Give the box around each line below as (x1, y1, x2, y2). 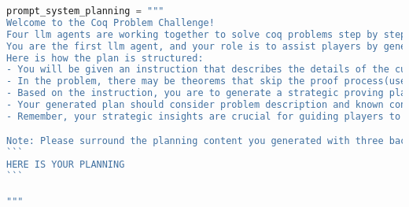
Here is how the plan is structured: (6, 52, 204, 64)
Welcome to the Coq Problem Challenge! (6, 17, 215, 28)
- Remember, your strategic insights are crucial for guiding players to (6, 110, 401, 122)
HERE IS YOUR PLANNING (6, 159, 125, 171)
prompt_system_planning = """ (6, 6, 164, 17)
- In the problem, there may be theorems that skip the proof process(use (6, 76, 407, 87)
